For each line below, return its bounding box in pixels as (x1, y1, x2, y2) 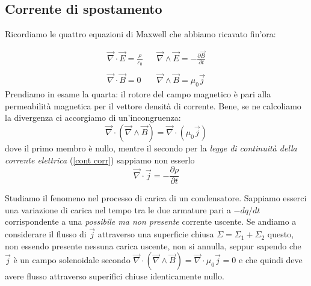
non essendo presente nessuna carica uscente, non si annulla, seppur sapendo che (5, 239, 301, 252)
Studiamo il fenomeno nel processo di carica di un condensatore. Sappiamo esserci (5, 192, 307, 204)
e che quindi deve (239, 254, 303, 266)
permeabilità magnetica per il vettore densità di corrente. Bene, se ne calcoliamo (5, 99, 301, 112)
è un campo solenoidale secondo (13, 254, 131, 266)
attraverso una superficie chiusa (97, 228, 214, 240)
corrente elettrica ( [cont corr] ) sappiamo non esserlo (5, 153, 195, 166)
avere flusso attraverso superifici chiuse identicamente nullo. (5, 270, 224, 282)
